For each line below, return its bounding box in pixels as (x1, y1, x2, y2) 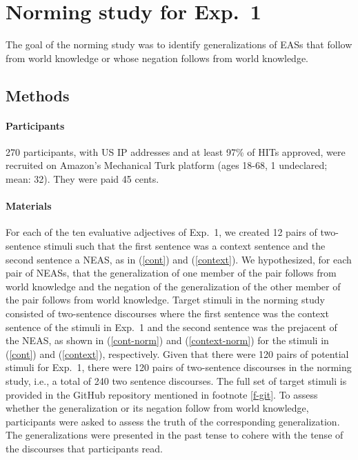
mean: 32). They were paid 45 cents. (6, 172, 159, 186)
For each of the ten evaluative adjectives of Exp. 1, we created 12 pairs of (6, 225, 317, 239)
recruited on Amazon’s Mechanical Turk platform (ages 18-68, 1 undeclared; (6, 158, 328, 172)
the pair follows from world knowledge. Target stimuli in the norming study (6, 292, 325, 307)
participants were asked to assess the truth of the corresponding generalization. (6, 414, 340, 428)
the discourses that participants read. (6, 441, 163, 455)
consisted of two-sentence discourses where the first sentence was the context (6, 306, 329, 321)
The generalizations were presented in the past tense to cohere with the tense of (6, 428, 344, 442)
